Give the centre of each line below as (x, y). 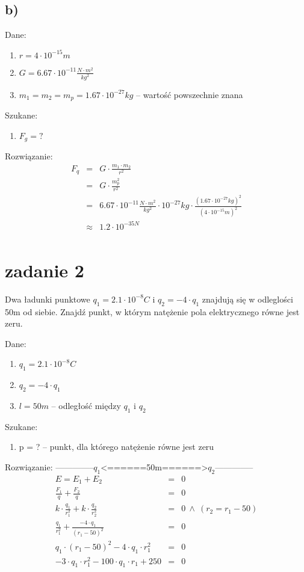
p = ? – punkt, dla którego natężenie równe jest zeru (116, 447)
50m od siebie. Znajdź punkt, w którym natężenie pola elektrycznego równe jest (152, 311)
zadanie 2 (45, 270)
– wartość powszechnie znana (190, 94)
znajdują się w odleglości (247, 299)
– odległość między (86, 406)
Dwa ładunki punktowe (48, 299)
